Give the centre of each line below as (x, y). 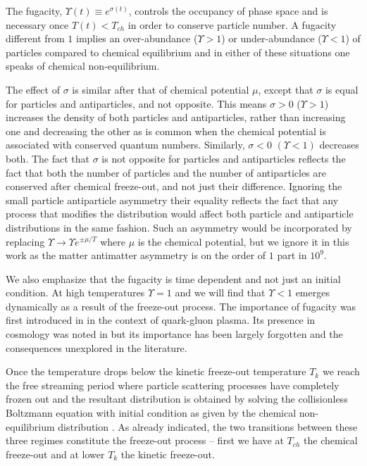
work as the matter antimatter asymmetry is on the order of (136, 255)
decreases (339, 145)
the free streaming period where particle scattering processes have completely (173, 385)
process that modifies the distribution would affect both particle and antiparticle (180, 214)
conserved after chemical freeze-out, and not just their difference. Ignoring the (174, 186)
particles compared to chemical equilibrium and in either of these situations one (178, 52)
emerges (312, 292)
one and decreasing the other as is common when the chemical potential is (166, 131)
